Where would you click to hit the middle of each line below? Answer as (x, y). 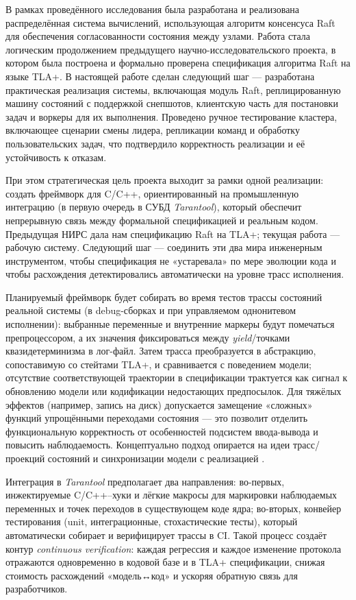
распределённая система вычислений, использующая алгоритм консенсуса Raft (170, 22)
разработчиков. (37, 589)
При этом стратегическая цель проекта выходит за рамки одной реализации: (165, 180)
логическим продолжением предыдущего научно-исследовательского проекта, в (171, 49)
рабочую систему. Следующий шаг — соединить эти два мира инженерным (164, 247)
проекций (25, 458)
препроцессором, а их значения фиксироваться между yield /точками (148, 337)
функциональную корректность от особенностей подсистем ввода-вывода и (162, 431)
